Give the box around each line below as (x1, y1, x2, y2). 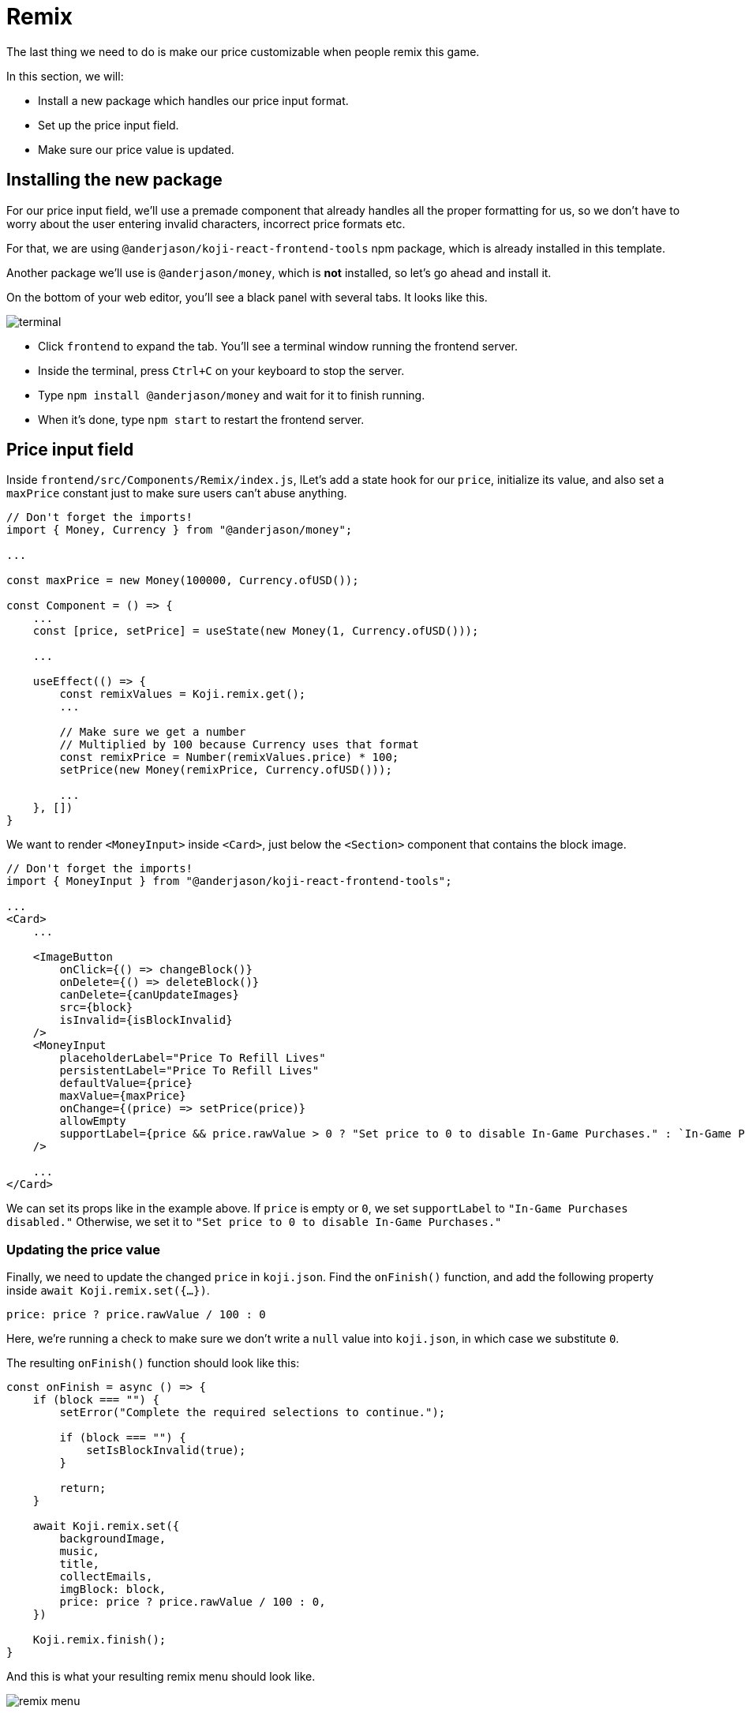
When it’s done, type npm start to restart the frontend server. (38, 412, 365, 426)
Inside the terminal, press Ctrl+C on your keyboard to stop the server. (38, 363, 405, 377)
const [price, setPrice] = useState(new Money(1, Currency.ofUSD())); (32, 624, 479, 638)
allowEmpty (59, 1115, 126, 1128)
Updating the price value (6, 1241, 160, 1258)
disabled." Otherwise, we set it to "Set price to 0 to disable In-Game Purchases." (6, 1215, 502, 1229)
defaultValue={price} (59, 1077, 193, 1090)
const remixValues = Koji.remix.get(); (59, 688, 306, 701)
